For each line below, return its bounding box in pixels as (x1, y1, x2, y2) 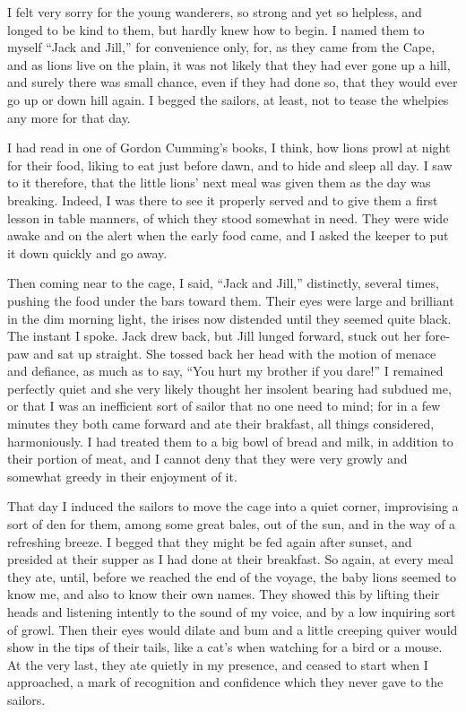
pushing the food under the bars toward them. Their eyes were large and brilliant (7, 291, 454, 309)
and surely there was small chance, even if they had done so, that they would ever (7, 73, 458, 91)
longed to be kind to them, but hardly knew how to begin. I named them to (7, 20, 425, 39)
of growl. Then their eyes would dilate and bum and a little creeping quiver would (7, 620, 458, 638)
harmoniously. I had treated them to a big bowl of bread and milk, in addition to (7, 431, 453, 450)
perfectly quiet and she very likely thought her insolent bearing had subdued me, (7, 378, 452, 397)
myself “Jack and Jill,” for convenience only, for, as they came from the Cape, (7, 38, 436, 56)
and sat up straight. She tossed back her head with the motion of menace (33, 343, 436, 362)
